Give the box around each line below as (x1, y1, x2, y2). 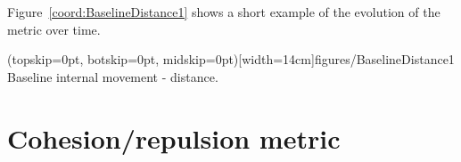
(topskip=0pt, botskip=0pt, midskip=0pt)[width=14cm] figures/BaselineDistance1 (7, 50, 455, 69)
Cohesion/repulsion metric (7, 119, 341, 156)
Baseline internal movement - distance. (7, 67, 218, 85)
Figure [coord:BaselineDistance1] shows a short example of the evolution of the (7, 3, 440, 20)
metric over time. (7, 20, 101, 38)
